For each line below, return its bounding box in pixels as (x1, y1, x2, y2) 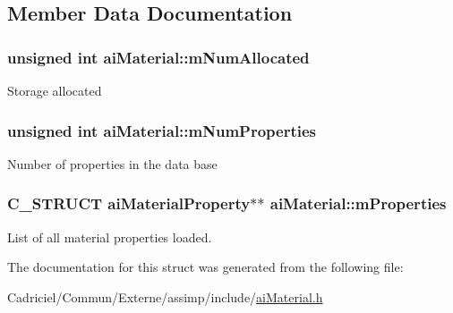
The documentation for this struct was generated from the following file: (7, 258, 404, 276)
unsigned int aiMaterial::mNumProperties (7, 119, 317, 141)
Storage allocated (7, 81, 102, 99)
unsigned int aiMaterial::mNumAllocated (7, 46, 310, 68)
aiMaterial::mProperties (269, 192, 447, 215)
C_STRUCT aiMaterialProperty (7, 192, 251, 215)
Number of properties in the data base (7, 154, 218, 173)
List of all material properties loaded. (7, 227, 212, 246)
